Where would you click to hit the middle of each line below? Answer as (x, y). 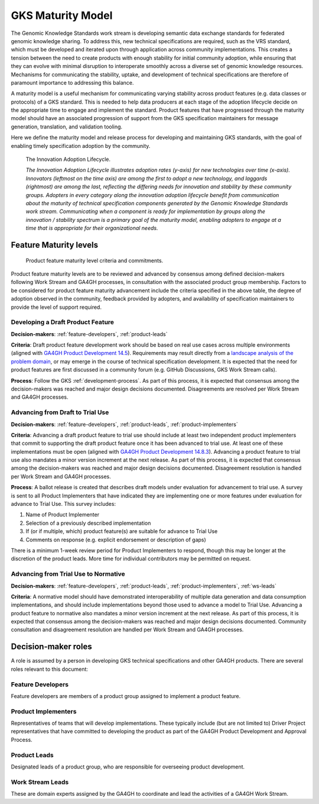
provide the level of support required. (56, 307)
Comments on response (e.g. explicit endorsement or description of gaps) (116, 540)
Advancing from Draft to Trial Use (60, 412)
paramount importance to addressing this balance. (72, 82)
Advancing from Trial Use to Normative (68, 574)
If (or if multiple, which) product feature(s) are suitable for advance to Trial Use (122, 531)
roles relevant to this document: (50, 669)
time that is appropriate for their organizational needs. (92, 228)
